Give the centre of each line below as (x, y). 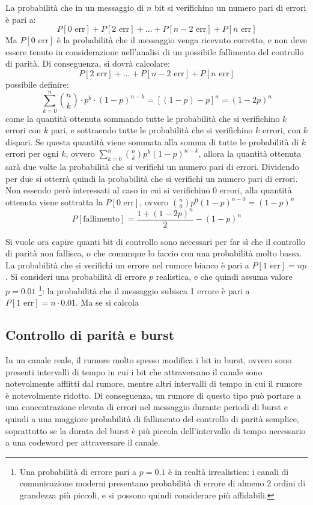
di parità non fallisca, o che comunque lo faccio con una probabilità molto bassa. (154, 253)
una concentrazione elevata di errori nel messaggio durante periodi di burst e (147, 407)
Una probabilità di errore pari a (78, 471)
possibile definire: (37, 84)
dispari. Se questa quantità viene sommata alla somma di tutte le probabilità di (152, 141)
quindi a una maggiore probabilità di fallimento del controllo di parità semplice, (152, 419)
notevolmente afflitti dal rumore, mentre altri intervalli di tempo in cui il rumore (154, 383)
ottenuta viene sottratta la (54, 202)
